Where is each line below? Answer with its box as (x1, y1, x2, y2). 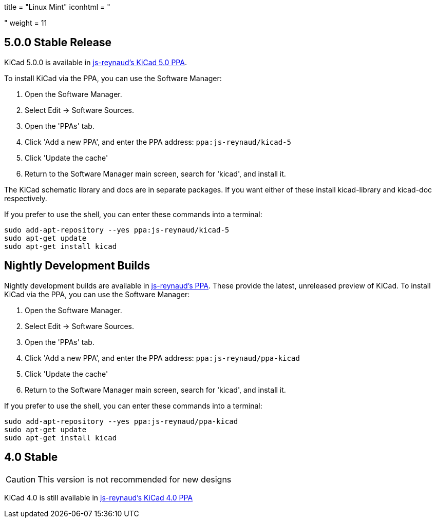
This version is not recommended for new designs (37, 474, 232, 485)
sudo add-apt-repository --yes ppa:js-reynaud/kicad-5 (4, 225, 230, 234)
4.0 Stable (4, 451, 58, 464)
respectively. (4, 194, 47, 203)
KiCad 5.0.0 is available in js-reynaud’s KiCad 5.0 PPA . (4, 57, 187, 67)
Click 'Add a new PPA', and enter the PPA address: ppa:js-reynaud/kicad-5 (25, 137, 291, 146)
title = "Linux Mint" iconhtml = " (4, 3, 110, 11)
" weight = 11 (4, 18, 47, 27)
